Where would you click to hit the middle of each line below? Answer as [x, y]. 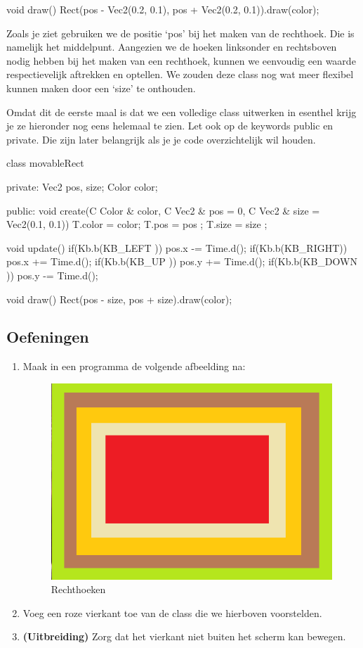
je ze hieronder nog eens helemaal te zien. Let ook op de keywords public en [170, 126]
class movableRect [45, 163]
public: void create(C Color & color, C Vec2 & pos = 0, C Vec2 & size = [163, 210]
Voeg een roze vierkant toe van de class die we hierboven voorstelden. [172, 612]
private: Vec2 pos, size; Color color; [82, 186]
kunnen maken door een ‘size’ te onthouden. [101, 88]
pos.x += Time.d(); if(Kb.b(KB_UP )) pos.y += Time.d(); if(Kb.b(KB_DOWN [182, 261]
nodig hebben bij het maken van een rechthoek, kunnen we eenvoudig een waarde [181, 60]
